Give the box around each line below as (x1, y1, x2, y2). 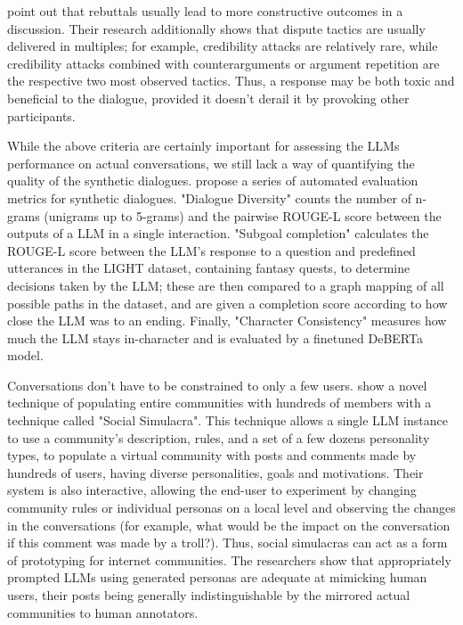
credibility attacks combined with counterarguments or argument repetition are (7, 53, 440, 72)
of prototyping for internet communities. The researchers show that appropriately (7, 550, 451, 569)
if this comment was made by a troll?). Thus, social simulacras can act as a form (7, 533, 448, 552)
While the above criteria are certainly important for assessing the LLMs (7, 136, 400, 155)
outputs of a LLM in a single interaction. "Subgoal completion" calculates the (7, 224, 429, 243)
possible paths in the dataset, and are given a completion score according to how (7, 293, 448, 312)
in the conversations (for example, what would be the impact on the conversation (7, 515, 451, 534)
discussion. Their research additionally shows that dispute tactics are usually (7, 19, 426, 37)
